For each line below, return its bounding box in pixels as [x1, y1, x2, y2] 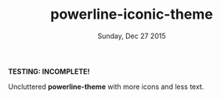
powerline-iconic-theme [50, 5, 213, 23]
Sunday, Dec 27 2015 [97, 31, 166, 41]
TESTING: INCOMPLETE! [8, 66, 90, 76]
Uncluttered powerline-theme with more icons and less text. [8, 82, 205, 91]
